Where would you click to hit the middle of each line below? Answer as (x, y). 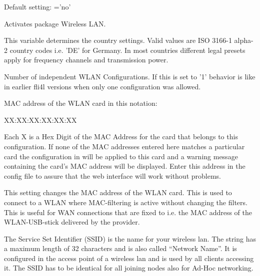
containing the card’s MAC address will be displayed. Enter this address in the (125, 166)
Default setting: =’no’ (37, 6)
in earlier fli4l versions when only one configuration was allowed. (102, 86)
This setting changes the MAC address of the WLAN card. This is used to (118, 192)
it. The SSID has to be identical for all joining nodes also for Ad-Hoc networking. (129, 268)
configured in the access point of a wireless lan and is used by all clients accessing (129, 258)
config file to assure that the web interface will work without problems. (112, 175)
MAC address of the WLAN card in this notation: (81, 103)
